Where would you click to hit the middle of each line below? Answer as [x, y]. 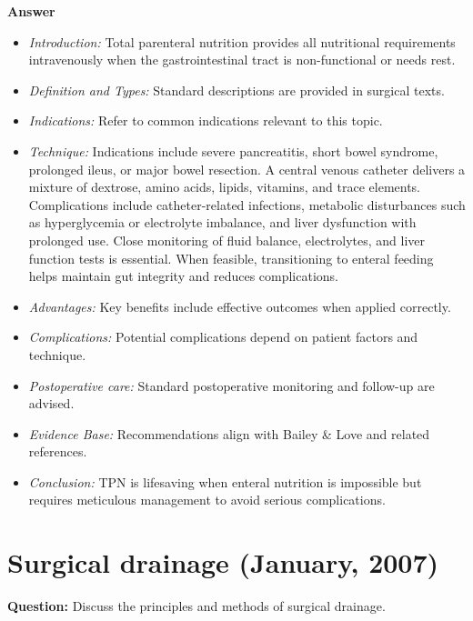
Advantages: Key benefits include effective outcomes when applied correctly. [240, 306]
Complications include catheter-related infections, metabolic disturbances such [247, 204]
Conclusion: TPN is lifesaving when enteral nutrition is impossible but [225, 481]
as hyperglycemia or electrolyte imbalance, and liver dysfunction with [222, 222]
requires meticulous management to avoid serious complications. [207, 500]
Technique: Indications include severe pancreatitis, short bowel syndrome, [233, 150]
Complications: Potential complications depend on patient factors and [223, 337]
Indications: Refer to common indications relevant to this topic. [206, 120]
